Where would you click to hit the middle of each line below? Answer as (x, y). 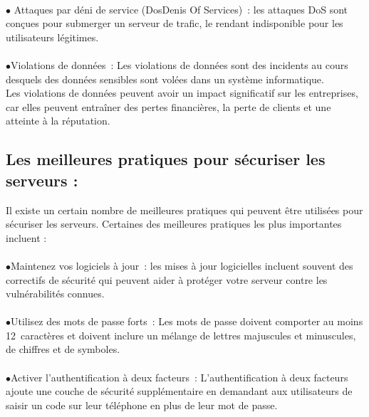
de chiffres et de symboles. (63, 349)
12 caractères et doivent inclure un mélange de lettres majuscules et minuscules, (181, 335)
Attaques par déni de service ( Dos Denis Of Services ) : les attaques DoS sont (181, 9)
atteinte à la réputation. (58, 121)
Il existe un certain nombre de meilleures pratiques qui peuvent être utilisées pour (184, 210)
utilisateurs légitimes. (52, 37)
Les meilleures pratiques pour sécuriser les (166, 159)
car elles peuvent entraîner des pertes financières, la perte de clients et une (168, 106)
